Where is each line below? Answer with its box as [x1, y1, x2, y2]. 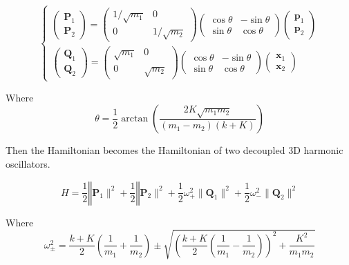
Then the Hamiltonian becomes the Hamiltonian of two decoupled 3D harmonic [6, 143, 343, 157]
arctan [121, 114, 149, 124]
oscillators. [6, 157, 50, 171]
